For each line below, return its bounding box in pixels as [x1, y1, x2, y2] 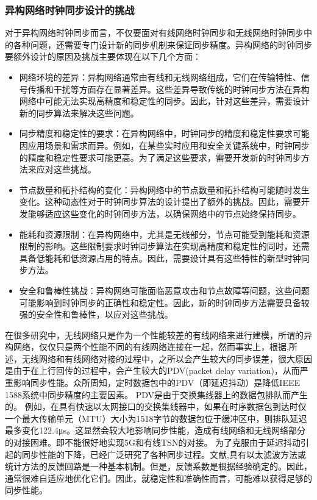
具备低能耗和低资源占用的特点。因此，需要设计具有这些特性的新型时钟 [19, 251, 301, 264]
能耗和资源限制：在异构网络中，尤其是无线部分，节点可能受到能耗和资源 [19, 227, 310, 240]
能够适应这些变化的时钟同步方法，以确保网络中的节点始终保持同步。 [27, 207, 301, 220]
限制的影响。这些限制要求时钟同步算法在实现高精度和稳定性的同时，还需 [19, 240, 310, 252]
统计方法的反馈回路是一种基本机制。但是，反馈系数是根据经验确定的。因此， [5, 460, 312, 473]
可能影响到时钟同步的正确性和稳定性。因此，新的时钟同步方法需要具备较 [19, 296, 310, 309]
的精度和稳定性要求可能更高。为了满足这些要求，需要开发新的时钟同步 [19, 151, 301, 163]
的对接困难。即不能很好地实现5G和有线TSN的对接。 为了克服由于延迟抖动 [5, 436, 301, 449]
